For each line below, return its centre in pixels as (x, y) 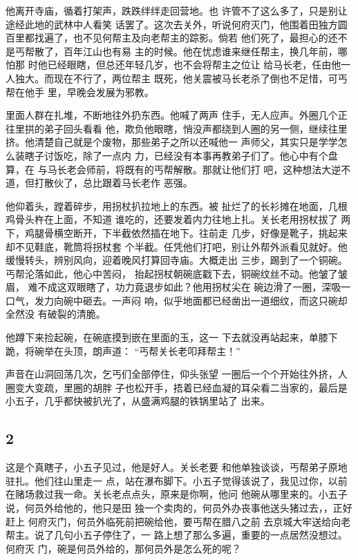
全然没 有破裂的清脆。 (56, 314)
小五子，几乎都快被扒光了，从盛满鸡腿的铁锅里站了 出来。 (138, 401)
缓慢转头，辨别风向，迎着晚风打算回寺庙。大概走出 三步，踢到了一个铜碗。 (177, 260)
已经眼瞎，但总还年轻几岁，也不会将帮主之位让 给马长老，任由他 (194, 65)
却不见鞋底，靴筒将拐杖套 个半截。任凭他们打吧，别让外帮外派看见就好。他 (177, 246)
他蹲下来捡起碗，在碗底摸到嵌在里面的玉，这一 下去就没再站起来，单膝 (167, 337)
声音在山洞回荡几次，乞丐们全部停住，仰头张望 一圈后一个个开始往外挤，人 (177, 374)
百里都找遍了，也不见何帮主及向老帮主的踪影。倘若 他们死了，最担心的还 (172, 38)
